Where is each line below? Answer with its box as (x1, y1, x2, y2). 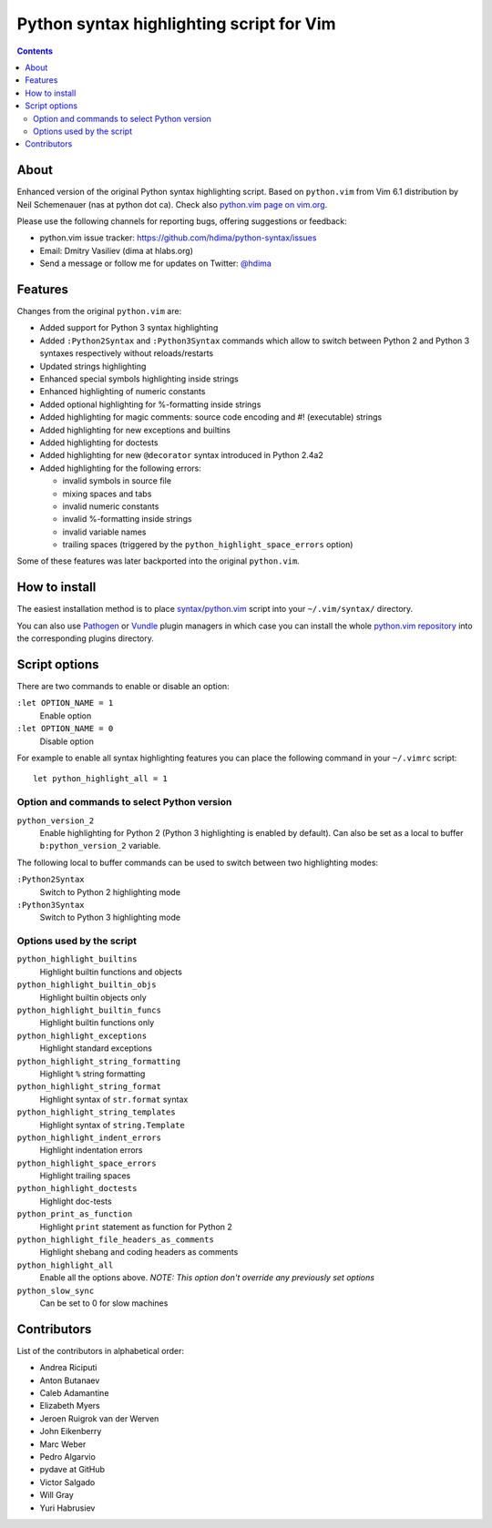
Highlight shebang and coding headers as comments (39, 1247, 239, 1258)
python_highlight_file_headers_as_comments (16, 1235, 214, 1245)
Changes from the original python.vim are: (16, 306, 182, 317)
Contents (16, 46, 54, 56)
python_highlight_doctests (16, 1184, 138, 1194)
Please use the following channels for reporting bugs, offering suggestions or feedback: (16, 215, 348, 227)
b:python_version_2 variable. (39, 840, 161, 851)
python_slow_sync (16, 1285, 95, 1296)
